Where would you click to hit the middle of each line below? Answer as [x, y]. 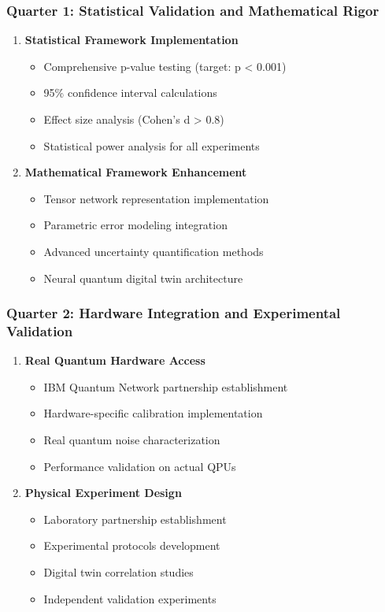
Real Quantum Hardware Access [115, 360]
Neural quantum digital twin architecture [143, 278]
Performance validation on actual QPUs [140, 466]
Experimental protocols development [132, 545]
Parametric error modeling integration [135, 225]
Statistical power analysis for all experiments [152, 145]
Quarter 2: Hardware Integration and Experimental [174, 313]
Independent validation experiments [130, 598]
